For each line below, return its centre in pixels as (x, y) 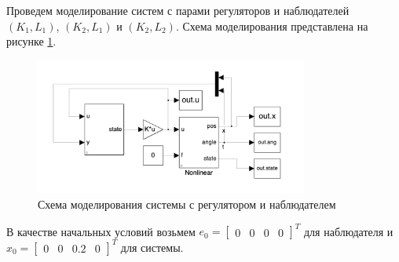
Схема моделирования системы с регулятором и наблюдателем (187, 204)
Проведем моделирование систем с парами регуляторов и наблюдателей (178, 10)
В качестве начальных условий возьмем (101, 231)
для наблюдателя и (348, 231)
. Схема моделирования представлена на (272, 25)
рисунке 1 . (31, 41)
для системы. (152, 247)
